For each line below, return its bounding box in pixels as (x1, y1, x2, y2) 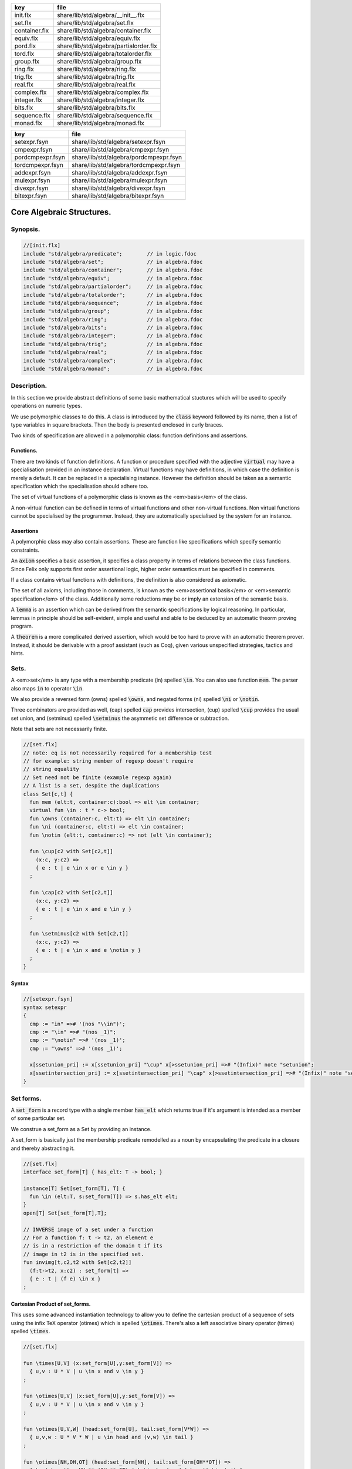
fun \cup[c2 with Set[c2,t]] (29, 848, 114, 855)
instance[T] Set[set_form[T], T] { (23, 1185, 126, 1192)
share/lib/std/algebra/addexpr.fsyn (71, 169, 168, 176)
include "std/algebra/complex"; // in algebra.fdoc (23, 357, 203, 364)
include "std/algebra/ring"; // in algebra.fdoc (23, 316, 203, 323)
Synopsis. (11, 225, 40, 233)
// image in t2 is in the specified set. (23, 1250, 144, 1257)
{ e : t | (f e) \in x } (29, 1276, 101, 1282)
